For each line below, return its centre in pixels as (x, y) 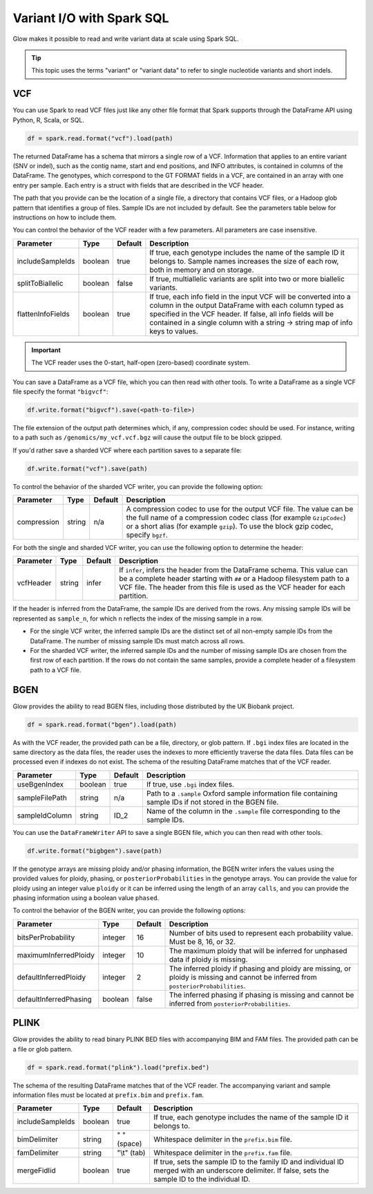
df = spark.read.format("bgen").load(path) (102, 724)
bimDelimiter (38, 1139)
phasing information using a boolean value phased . (86, 898)
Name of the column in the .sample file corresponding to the (243, 811)
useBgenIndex (40, 784)
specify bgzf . (147, 535)
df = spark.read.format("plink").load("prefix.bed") (118, 1067)
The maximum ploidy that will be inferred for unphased (258, 950)
